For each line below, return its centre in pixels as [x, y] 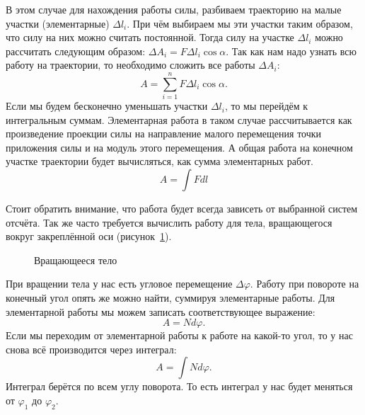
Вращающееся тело [76, 260]
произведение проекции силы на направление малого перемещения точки [164, 133]
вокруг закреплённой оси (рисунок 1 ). [89, 236]
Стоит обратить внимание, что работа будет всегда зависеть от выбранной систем [182, 209]
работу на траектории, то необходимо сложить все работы [131, 65]
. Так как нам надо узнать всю [291, 51]
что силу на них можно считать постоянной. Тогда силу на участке [150, 37]
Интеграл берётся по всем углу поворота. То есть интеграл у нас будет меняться [179, 386]
